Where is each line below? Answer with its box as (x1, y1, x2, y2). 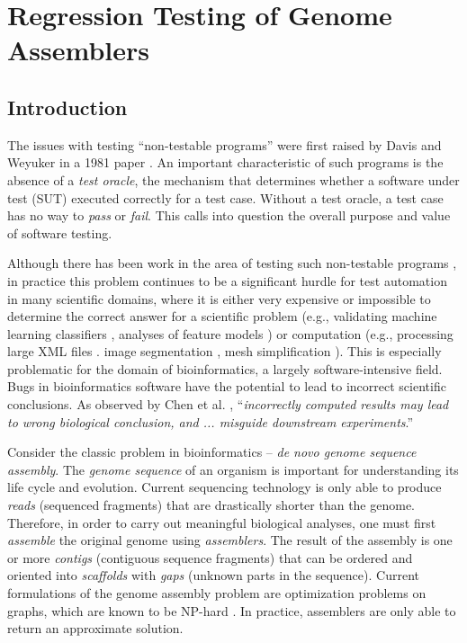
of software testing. (7, 223, 112, 242)
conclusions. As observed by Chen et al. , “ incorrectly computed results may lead (7, 395, 449, 414)
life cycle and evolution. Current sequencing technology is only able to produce (7, 478, 442, 496)
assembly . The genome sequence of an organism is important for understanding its (7, 460, 459, 478)
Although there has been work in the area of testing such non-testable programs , (7, 254, 457, 272)
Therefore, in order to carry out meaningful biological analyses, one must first (7, 513, 436, 531)
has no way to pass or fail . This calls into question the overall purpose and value (7, 206, 451, 225)
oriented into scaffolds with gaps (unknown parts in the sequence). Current (7, 566, 419, 585)
